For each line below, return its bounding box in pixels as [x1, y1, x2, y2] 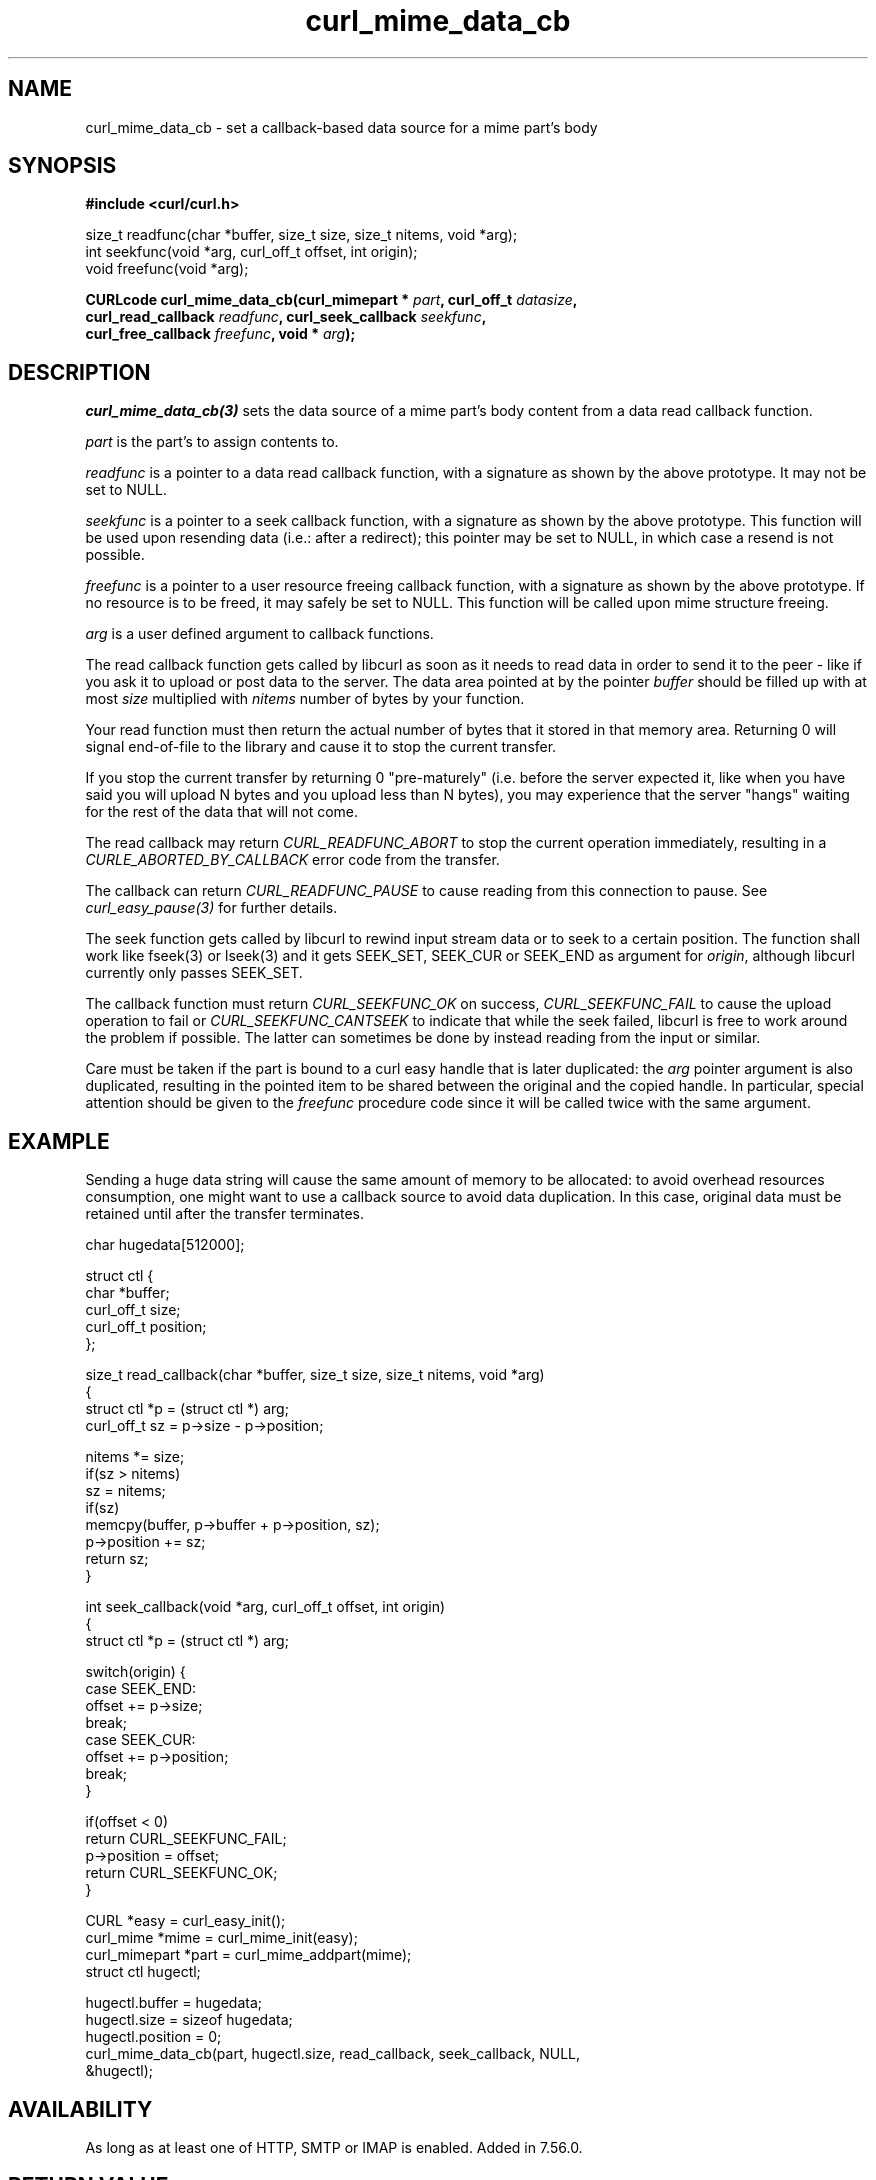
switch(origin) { [85, 1663, 186, 1681]
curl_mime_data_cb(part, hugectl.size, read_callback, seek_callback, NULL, [85, 2045, 580, 2063]
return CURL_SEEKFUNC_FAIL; [85, 1830, 287, 1848]
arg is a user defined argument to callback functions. [85, 625, 434, 643]
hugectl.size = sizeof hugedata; [85, 2011, 293, 2029]
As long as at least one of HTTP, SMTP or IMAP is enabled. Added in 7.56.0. [85, 2138, 583, 2156]
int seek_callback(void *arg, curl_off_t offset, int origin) [85, 1598, 446, 1616]
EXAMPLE [8, 1128, 110, 1154]
